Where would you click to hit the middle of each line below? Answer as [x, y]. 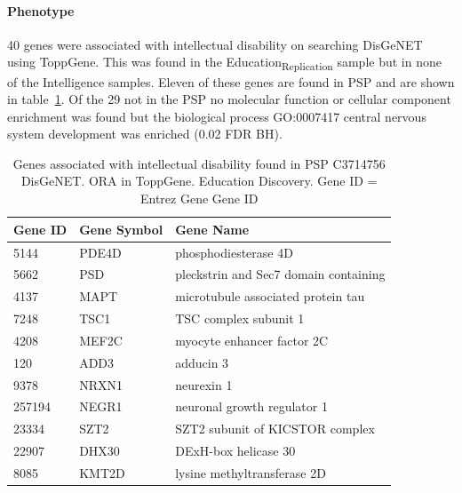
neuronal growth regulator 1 [251, 406]
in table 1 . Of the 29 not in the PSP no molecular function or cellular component [229, 99]
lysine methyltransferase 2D [251, 472]
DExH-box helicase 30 [235, 451]
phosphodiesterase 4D [234, 252]
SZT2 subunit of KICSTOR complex [275, 429]
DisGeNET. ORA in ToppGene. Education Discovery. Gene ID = [199, 181]
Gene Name [212, 229]
